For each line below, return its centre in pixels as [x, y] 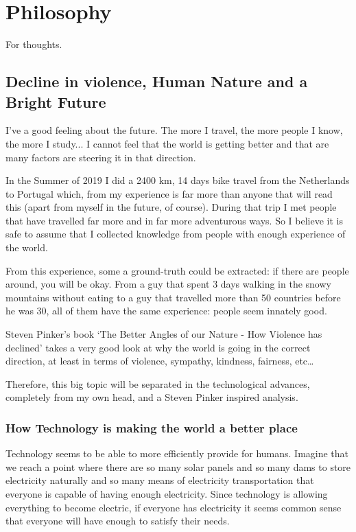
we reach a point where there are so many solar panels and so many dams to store [178, 466]
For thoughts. [34, 44]
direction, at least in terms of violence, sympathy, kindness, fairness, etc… [160, 361]
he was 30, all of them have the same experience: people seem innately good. [166, 311]
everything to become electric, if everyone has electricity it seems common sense [174, 507]
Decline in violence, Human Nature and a [157, 81]
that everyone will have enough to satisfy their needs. [118, 521]
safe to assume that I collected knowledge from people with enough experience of [176, 234]
